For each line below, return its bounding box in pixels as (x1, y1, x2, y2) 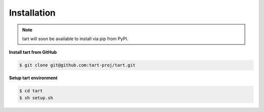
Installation (9, 7, 56, 18)
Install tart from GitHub (9, 49, 57, 55)
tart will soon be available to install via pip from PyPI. (22, 36, 129, 42)
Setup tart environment (9, 75, 58, 81)
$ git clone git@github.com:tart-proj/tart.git (19, 63, 135, 68)
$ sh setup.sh (19, 95, 53, 100)
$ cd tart (19, 88, 43, 94)
